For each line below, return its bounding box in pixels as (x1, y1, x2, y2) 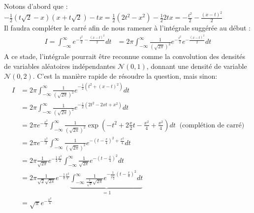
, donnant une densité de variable (146, 61, 247, 71)
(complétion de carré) (179, 122, 245, 129)
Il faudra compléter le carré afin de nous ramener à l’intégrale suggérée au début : (4, 23, 251, 33)
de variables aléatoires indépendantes (4, 61, 116, 71)
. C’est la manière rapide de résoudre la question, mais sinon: (32, 70, 218, 81)
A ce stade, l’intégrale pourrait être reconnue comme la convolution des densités (4, 51, 246, 61)
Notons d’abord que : (4, 1, 68, 11)
